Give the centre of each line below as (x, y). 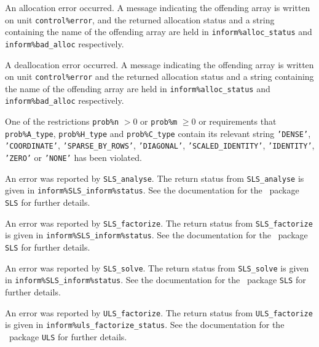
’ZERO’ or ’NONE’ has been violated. (73, 158)
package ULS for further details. (68, 336)
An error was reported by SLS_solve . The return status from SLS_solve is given (157, 267)
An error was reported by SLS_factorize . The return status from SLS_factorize (159, 223)
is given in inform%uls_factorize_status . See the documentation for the (145, 325)
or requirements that (238, 121)
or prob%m (159, 121)
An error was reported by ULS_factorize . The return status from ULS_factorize (159, 312)
